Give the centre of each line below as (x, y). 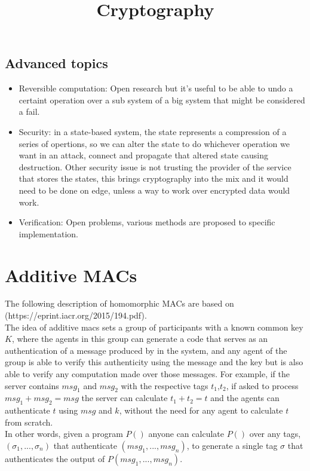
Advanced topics (56, 63)
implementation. (48, 233)
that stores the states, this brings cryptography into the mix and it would (154, 178)
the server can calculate (125, 398)
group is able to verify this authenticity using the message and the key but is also (154, 362)
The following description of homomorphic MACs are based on (119, 303)
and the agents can (245, 398)
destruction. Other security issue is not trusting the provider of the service (155, 166)
